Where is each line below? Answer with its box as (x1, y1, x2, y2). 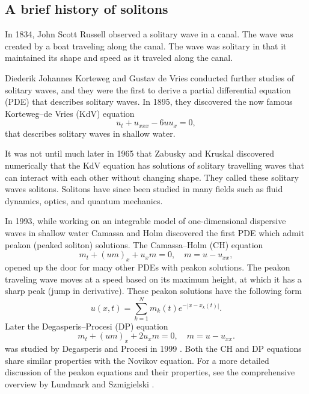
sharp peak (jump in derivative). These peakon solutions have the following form (5, 284, 302, 297)
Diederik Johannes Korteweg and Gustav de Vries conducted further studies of (5, 71, 294, 84)
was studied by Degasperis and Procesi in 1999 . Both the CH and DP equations (5, 342, 302, 355)
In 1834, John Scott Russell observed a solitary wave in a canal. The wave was (5, 28, 293, 40)
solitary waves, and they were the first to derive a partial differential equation (5, 83, 291, 96)
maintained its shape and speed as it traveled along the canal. (5, 51, 233, 64)
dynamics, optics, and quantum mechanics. (5, 194, 163, 207)
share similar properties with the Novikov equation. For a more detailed (5, 354, 269, 366)
